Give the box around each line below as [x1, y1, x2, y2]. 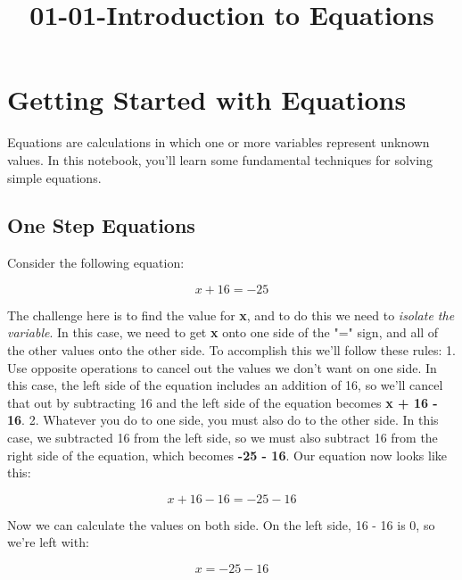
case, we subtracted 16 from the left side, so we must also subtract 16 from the [7, 428, 438, 447]
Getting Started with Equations [7, 81, 407, 118]
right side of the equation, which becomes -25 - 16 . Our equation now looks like [7, 445, 448, 464]
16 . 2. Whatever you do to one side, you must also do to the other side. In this [7, 410, 439, 429]
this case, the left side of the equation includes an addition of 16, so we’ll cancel [7, 376, 443, 394]
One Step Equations [7, 211, 195, 239]
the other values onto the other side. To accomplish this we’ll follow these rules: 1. [7, 341, 456, 360]
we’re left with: [7, 533, 89, 551]
